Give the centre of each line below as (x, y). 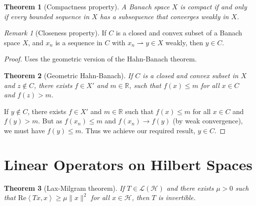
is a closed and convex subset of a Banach (179, 33)
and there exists (190, 188)
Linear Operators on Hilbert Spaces (128, 164)
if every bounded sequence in (47, 16)
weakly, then (184, 42)
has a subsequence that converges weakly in (164, 16)
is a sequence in (79, 42)
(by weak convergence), (208, 121)
